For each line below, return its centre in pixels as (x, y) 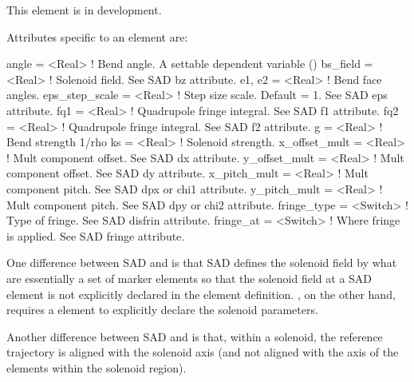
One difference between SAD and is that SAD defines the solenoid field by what (202, 263)
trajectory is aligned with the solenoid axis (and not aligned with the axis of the (203, 352)
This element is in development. (84, 10)
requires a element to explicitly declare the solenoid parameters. (162, 310)
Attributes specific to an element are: (97, 36)
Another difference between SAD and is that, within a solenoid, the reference (195, 336)
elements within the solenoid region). (97, 367)
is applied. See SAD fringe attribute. (96, 235)
